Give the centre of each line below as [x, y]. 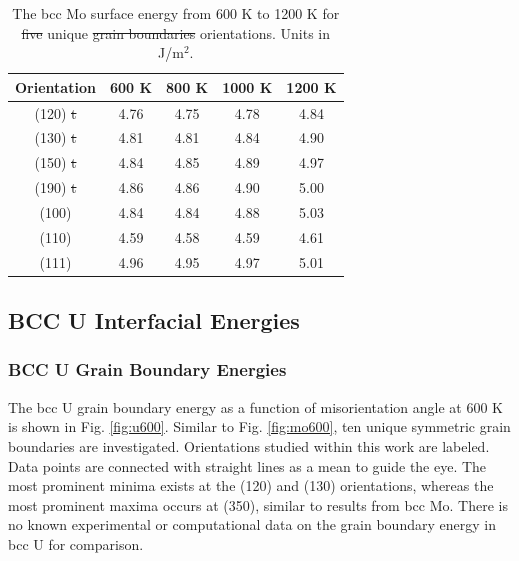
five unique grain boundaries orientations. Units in [175, 32]
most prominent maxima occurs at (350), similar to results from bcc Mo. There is [258, 504]
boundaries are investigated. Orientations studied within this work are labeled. [249, 445]
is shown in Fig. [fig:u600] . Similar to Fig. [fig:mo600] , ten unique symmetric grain [259, 426]
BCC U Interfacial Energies [154, 320]
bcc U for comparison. [76, 543]
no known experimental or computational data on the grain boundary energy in [252, 524]
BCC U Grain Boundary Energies [147, 369]
